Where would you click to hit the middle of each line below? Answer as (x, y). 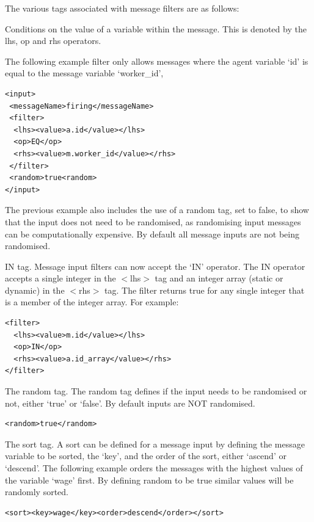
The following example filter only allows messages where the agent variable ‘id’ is (157, 61)
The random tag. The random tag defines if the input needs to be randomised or (156, 391)
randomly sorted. (37, 492)
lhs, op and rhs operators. (53, 41)
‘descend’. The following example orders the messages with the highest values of (154, 468)
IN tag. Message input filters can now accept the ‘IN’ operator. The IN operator (155, 266)
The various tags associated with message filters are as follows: (122, 8)
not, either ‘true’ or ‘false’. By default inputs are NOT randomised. (130, 403)
